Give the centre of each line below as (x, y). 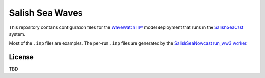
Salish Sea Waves (46, 13)
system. (17, 34)
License (21, 57)
